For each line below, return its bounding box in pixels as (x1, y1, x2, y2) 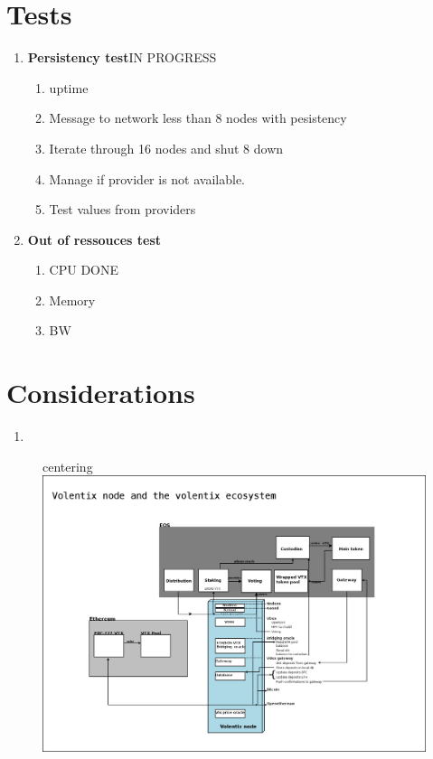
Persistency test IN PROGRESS (27, 48, 217, 67)
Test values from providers (49, 200, 196, 219)
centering (42, 456, 93, 475)
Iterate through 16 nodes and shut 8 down (49, 138, 284, 157)
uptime (49, 78, 89, 97)
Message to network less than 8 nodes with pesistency (49, 108, 347, 127)
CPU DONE (49, 260, 119, 279)
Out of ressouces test (27, 230, 162, 248)
